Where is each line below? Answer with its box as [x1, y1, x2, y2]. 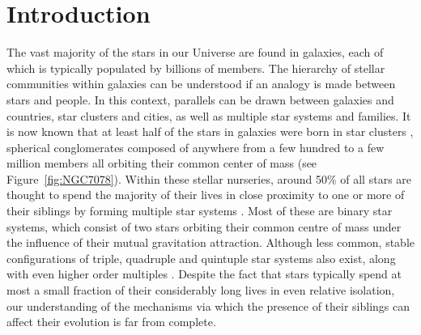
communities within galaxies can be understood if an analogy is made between [6, 75, 396, 92]
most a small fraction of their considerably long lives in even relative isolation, [6, 282, 395, 299]
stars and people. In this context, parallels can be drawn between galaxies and [6, 91, 394, 108]
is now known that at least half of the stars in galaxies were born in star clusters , [6, 123, 414, 140]
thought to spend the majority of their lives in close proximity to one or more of [6, 186, 405, 203]
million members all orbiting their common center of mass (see [6, 155, 317, 172]
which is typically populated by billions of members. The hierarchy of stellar [6, 59, 385, 76]
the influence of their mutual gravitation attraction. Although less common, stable [6, 234, 415, 251]
